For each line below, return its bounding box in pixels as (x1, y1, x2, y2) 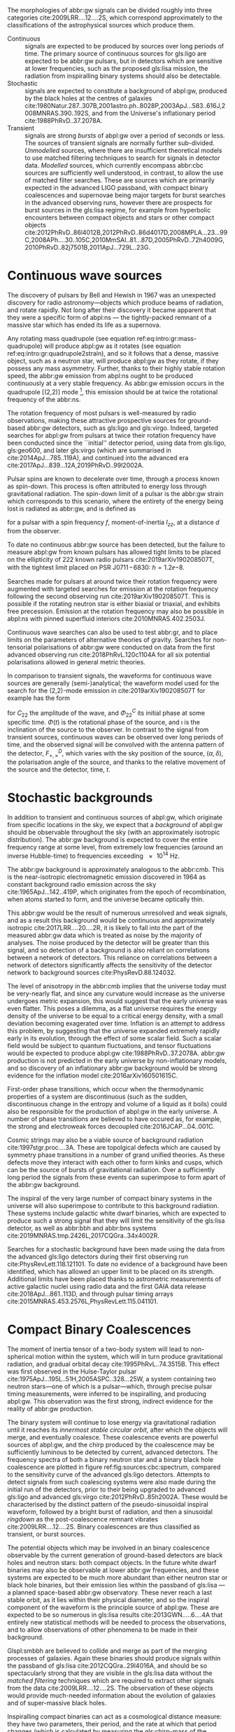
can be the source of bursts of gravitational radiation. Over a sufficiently (7, 1165, 215, 1174)
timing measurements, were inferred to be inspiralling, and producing (7, 1389, 206, 1398)
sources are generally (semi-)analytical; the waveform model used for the (7, 679, 220, 687)
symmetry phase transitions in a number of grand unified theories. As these (7, 1150, 225, 1159)
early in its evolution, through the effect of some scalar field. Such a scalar (7, 1034, 222, 1042)
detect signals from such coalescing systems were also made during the (7, 1477, 216, 1486)
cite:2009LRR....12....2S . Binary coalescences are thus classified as (7, 1522, 201, 1531)
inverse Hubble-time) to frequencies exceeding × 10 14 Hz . (7, 850, 180, 860)
